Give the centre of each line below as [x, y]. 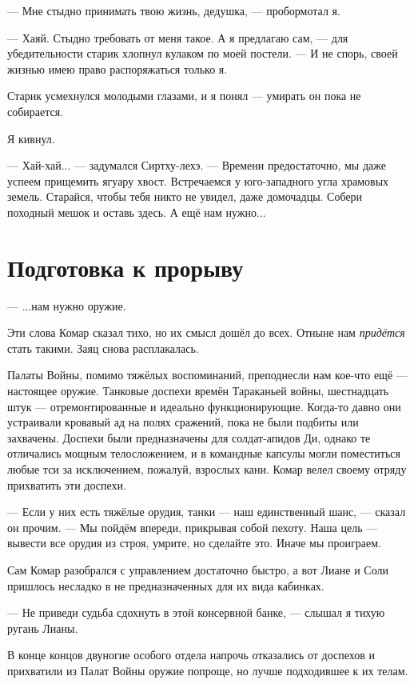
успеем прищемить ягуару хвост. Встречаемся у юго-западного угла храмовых [198, 180]
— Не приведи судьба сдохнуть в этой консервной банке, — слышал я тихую [196, 612]
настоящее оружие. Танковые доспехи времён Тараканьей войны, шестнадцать [198, 391]
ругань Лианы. [43, 628]
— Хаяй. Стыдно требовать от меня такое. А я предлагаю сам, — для [178, 37]
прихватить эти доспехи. [67, 484]
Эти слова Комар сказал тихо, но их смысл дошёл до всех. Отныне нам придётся [206, 332]
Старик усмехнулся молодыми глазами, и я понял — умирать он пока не [184, 96]
